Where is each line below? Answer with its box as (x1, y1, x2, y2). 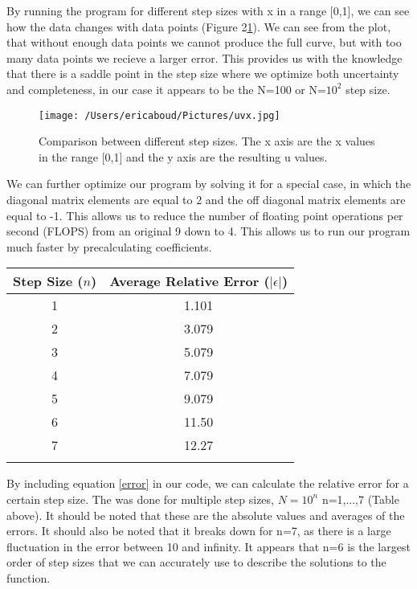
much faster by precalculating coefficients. (6, 238, 212, 255)
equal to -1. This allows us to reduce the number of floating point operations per (6, 207, 403, 223)
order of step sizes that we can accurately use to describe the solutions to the (6, 554, 386, 571)
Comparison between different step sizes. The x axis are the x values (39, 133, 375, 149)
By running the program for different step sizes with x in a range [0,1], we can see (6, 2, 410, 18)
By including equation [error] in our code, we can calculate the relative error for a (6, 475, 409, 492)
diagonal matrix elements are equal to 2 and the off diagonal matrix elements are (6, 191, 406, 207)
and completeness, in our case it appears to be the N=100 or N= (6, 80, 326, 97)
